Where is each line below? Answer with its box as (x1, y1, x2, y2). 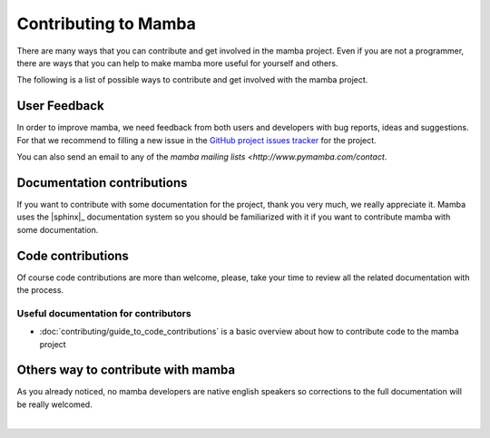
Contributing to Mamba (16, 14, 197, 34)
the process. (16, 285, 64, 295)
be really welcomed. (16, 399, 93, 410)
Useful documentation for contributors (16, 307, 191, 319)
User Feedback (16, 98, 104, 113)
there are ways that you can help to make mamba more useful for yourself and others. (16, 57, 338, 68)
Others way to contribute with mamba (16, 363, 236, 378)
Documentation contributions (16, 175, 188, 190)
